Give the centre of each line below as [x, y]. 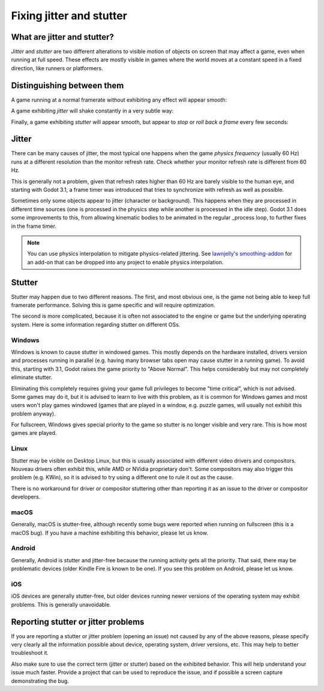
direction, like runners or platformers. [57, 68]
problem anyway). [34, 413]
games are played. [34, 433]
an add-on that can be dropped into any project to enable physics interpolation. [125, 262]
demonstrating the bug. [40, 681]
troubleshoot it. [30, 653]
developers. [26, 497]
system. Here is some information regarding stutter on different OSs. [96, 324]
